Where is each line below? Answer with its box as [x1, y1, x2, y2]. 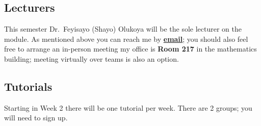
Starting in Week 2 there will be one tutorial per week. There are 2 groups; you [4, 102, 252, 113]
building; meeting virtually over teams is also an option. [4, 53, 179, 64]
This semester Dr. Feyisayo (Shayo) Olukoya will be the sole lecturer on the [4, 23, 242, 34]
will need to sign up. [4, 112, 68, 123]
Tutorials [4, 78, 53, 94]
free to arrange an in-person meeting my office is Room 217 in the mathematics [4, 43, 257, 54]
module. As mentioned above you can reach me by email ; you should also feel [4, 33, 248, 44]
